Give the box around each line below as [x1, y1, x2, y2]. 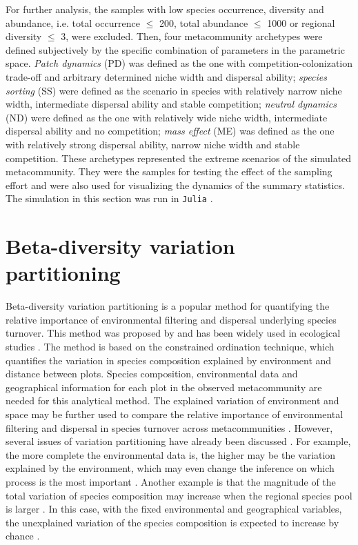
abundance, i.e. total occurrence [6, 15, 140, 30]
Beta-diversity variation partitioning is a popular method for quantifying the [6, 299, 330, 313]
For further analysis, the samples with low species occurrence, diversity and [6, 2, 324, 16]
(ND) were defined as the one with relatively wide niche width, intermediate [6, 110, 328, 124]
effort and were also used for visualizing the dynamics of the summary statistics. [6, 177, 345, 192]
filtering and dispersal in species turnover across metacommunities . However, [6, 420, 333, 435]
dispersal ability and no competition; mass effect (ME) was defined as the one [6, 123, 335, 138]
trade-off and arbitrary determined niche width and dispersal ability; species [6, 69, 327, 83]
